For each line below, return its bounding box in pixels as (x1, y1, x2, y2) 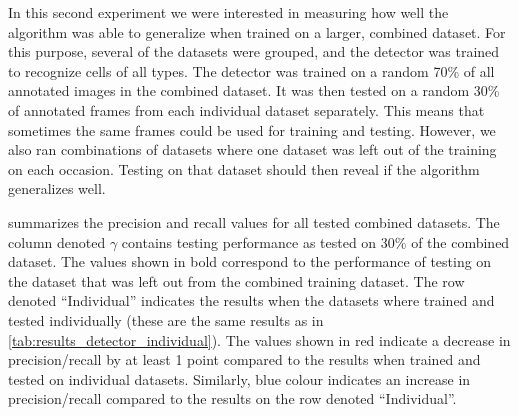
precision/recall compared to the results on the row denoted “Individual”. (8, 388, 457, 409)
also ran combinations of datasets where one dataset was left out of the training (8, 139, 497, 160)
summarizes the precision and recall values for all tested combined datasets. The (8, 211, 500, 232)
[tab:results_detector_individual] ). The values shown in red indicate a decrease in (8, 329, 511, 350)
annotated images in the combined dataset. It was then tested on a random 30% (8, 80, 500, 101)
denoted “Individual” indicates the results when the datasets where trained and (8, 290, 495, 311)
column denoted (8, 231, 106, 252)
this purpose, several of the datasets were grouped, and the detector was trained (8, 41, 500, 62)
